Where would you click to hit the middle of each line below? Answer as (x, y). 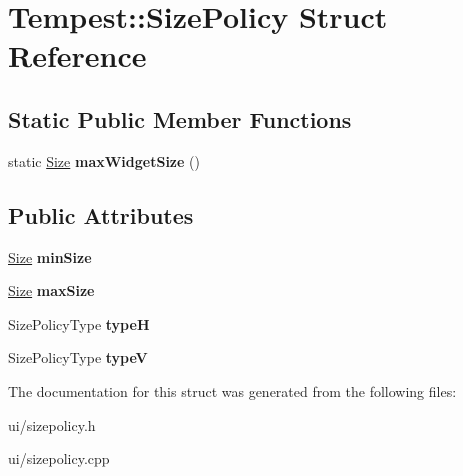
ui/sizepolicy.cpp (59, 458)
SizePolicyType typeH (79, 323)
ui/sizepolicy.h (52, 424)
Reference (77, 55)
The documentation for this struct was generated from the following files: (232, 390)
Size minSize (50, 256)
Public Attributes (101, 214)
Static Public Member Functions (180, 118)
